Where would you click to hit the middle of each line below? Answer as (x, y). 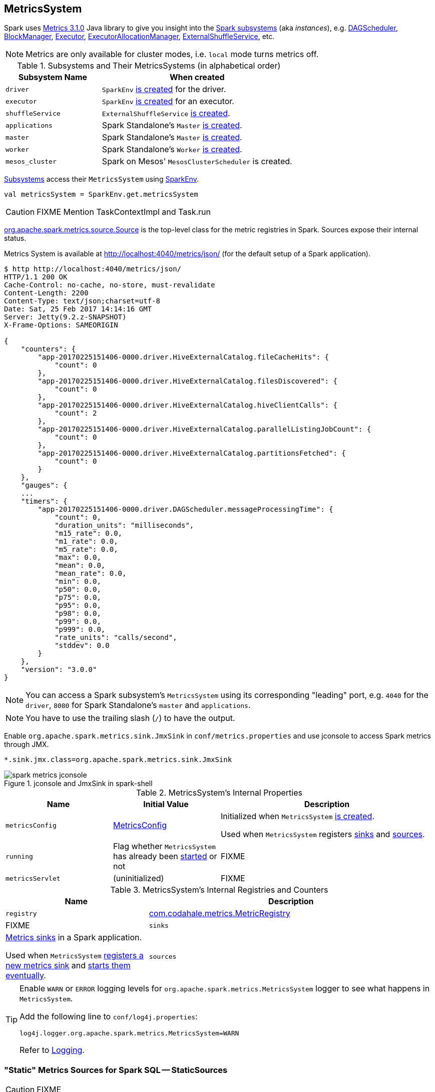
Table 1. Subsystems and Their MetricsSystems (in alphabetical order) (149, 66)
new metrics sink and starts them (68, 966)
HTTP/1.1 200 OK (36, 277)
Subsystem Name (53, 77)
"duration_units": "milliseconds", (124, 525)
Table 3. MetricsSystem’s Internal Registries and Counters (219, 890)
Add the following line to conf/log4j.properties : (109, 1017)
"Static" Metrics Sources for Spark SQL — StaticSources (116, 1070)
